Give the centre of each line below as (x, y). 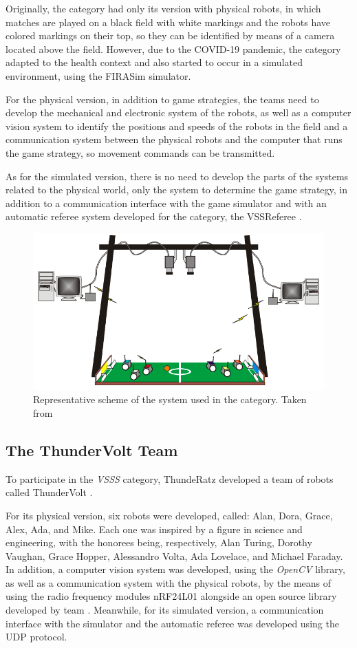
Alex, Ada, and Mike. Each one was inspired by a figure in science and (154, 529)
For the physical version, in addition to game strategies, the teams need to (162, 99)
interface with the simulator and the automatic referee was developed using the (172, 623)
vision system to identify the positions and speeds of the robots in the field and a (177, 126)
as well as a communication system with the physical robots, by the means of (169, 582)
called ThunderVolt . (49, 492)
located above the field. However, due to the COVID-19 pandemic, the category (173, 48)
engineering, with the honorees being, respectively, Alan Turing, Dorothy (159, 542)
